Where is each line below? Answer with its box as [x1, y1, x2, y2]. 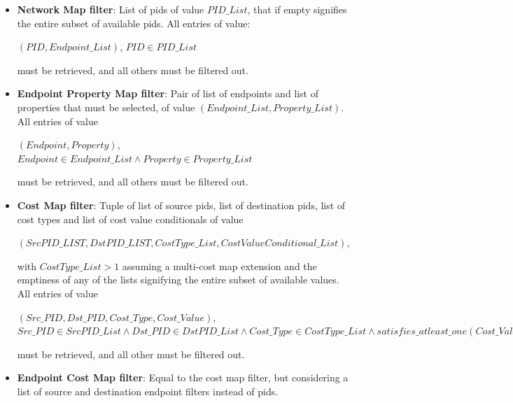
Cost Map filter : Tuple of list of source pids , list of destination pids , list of [17, 197, 346, 212]
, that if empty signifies [247, 2, 347, 16]
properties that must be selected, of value [17, 99, 195, 114]
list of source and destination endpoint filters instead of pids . [17, 383, 279, 398]
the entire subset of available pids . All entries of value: [17, 15, 251, 30]
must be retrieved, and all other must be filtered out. [17, 346, 245, 361]
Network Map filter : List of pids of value [17, 2, 204, 16]
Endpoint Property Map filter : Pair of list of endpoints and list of [17, 86, 319, 101]
